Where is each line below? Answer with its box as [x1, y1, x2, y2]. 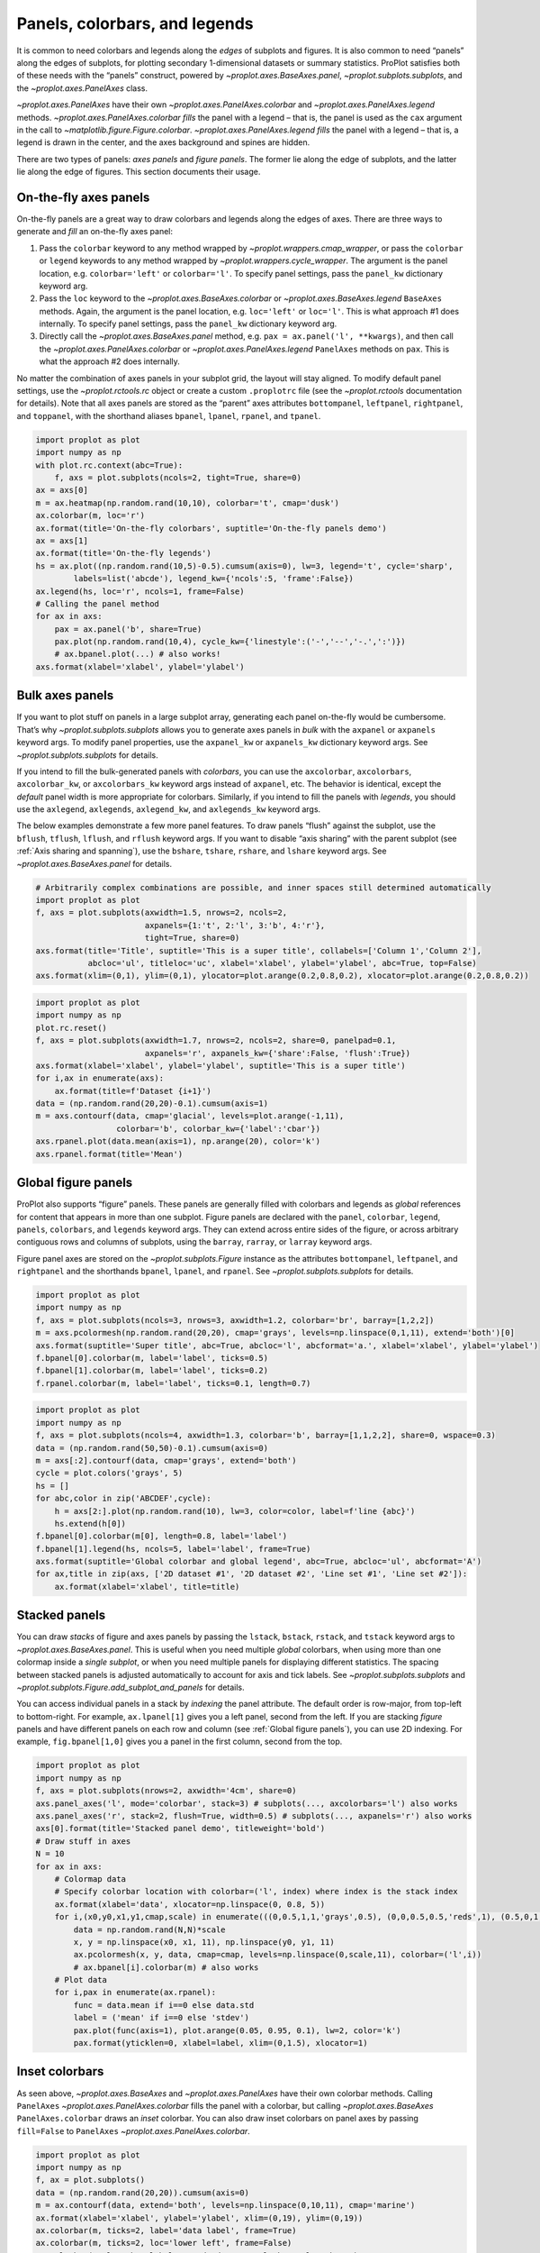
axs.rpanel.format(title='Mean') [35, 1149, 184, 1159]
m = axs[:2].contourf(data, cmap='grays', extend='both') [35, 1455, 297, 1465]
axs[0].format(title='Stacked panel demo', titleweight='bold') [35, 1823, 326, 1834]
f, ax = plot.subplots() [35, 2175, 146, 2185]
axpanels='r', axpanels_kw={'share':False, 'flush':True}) [144, 1048, 411, 1058]
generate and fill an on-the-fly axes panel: [16, 226, 174, 237]
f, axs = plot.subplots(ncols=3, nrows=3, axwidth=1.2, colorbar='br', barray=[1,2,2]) [35, 1315, 435, 1325]
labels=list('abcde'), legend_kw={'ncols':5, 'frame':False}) [73, 573, 355, 584]
